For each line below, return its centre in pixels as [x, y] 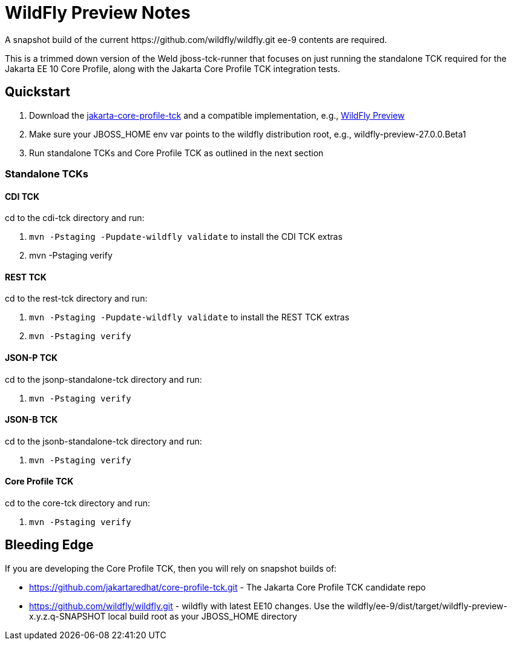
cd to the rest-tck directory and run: [76, 299]
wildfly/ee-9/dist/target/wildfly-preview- [427, 606]
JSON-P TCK [31, 358]
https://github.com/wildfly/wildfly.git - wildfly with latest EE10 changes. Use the [187, 606]
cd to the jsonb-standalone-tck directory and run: [103, 441]
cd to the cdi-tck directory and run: [75, 218]
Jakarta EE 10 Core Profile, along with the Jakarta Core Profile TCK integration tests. [172, 68]
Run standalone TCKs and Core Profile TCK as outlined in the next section [176, 153]
